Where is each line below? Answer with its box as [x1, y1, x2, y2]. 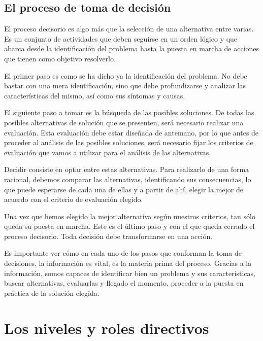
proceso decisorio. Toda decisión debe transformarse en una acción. [4, 230, 213, 241]
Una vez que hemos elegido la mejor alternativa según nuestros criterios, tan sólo [4, 211, 255, 221]
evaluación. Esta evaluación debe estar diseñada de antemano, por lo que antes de [4, 127, 259, 138]
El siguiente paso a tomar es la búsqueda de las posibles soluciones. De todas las [4, 107, 254, 118]
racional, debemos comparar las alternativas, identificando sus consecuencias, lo [4, 174, 251, 184]
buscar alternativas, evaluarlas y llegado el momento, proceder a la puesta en [4, 278, 244, 288]
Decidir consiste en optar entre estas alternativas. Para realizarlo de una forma [4, 164, 249, 175]
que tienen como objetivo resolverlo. [4, 53, 116, 63]
